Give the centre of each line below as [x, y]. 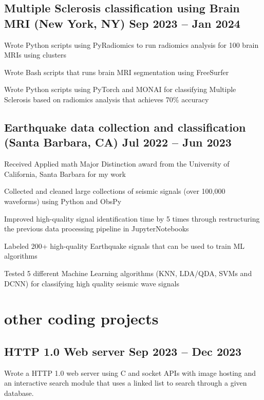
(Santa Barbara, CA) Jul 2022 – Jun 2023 [118, 142]
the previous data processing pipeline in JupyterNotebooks [97, 229]
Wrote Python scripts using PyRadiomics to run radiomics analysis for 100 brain [131, 44]
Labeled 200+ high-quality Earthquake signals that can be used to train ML [124, 246]
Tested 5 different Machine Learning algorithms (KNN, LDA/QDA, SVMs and [128, 273]
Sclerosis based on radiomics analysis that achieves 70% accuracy [107, 99]
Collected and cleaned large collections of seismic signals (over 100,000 [115, 191]
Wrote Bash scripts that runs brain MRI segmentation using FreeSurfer [117, 72]
